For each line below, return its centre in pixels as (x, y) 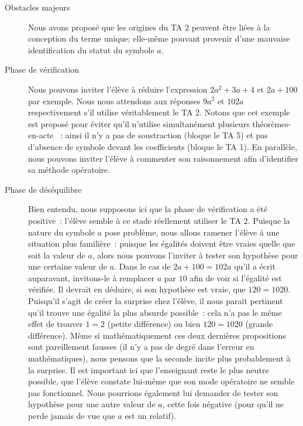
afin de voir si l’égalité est (236, 277)
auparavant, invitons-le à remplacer (92, 277)
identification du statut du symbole (91, 50)
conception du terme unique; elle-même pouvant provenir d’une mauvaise (159, 38)
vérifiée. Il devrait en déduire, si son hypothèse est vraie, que (137, 289)
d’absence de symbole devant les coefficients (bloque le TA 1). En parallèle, (163, 146)
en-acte (41, 135)
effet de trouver (56, 324)
